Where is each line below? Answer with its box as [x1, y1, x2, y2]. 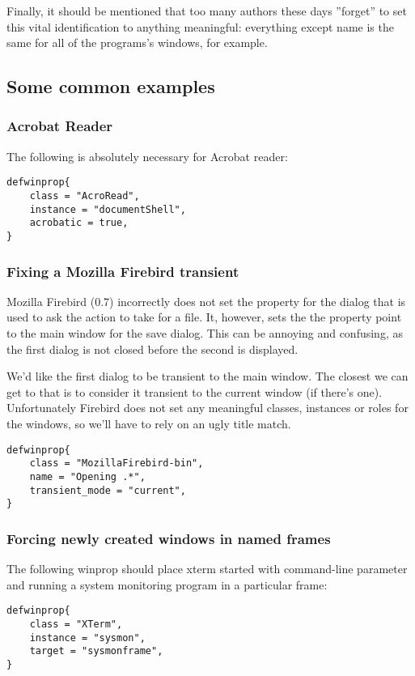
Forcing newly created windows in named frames [6, 528, 331, 548]
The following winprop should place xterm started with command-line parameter [6, 560, 408, 577]
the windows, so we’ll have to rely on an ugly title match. [6, 415, 291, 432]
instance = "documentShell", [29, 203, 186, 215]
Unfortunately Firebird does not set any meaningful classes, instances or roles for [6, 399, 409, 416]
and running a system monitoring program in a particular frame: [6, 576, 328, 593]
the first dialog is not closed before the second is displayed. [6, 340, 299, 357]
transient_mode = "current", [29, 484, 186, 496]
